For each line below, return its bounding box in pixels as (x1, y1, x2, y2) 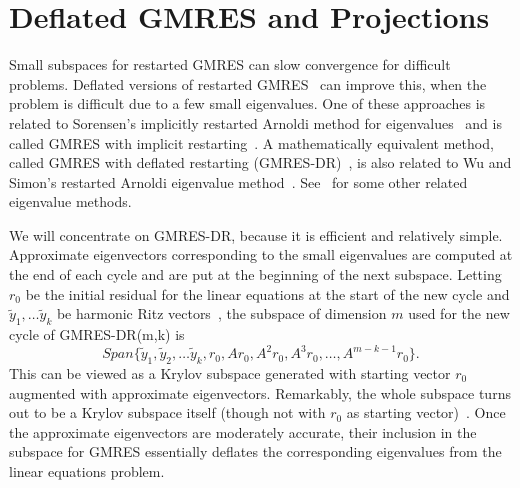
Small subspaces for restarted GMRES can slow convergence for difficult (9, 54, 451, 75)
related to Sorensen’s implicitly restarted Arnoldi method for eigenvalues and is (9, 112, 502, 133)
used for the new (408, 303, 510, 324)
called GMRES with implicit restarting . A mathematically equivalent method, (9, 132, 494, 153)
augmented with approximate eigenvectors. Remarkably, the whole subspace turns (9, 382, 511, 403)
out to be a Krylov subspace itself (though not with (9, 402, 326, 423)
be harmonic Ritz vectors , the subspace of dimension (56, 303, 387, 324)
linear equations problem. (9, 460, 165, 481)
